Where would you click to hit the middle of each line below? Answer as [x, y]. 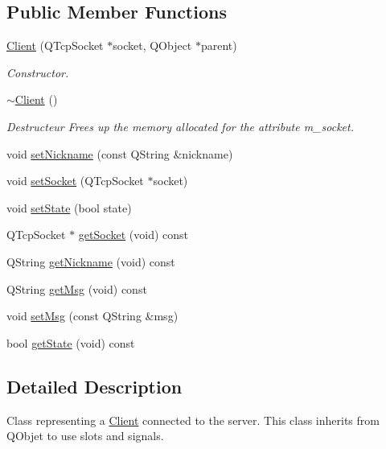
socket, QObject [152, 45]
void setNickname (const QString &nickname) [120, 153]
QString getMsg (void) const [77, 288]
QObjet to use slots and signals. [85, 436]
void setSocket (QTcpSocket [75, 181]
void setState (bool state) [69, 207]
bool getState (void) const [71, 342]
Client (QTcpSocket [55, 45]
